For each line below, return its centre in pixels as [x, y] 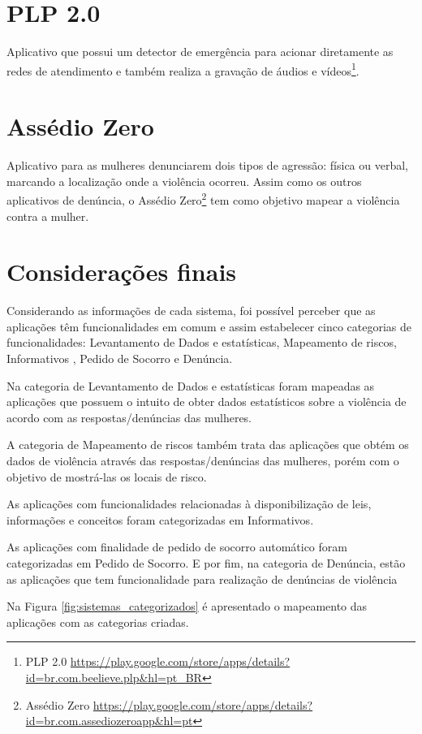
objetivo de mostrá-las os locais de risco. [107, 476]
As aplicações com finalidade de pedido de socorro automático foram [177, 547]
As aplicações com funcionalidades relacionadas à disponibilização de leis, [189, 504]
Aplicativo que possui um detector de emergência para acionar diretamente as [200, 52]
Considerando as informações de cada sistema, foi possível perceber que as [191, 311]
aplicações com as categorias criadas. [98, 622]
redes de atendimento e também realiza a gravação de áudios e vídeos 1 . [183, 69]
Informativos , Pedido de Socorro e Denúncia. [120, 358]
